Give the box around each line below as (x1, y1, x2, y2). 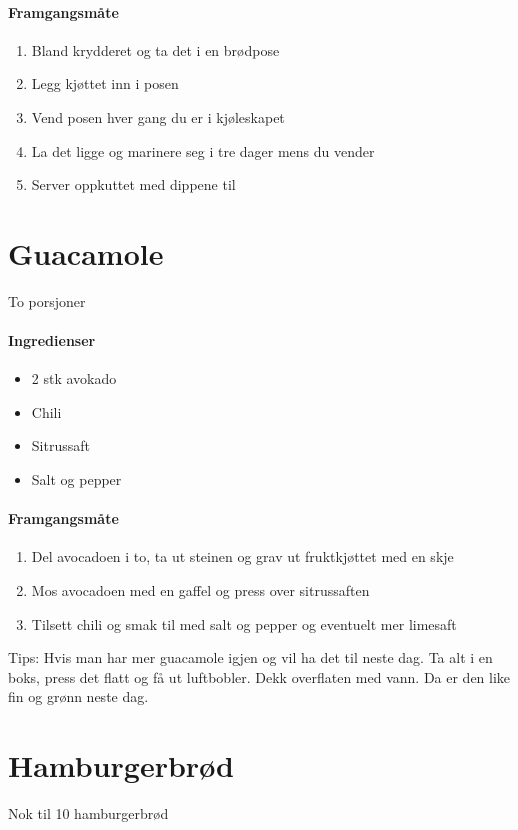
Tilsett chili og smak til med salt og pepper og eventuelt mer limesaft (31, 613, 457, 634)
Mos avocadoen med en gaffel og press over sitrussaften (31, 580, 370, 601)
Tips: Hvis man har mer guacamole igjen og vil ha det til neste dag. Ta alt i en (8, 647, 493, 668)
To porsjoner (8, 290, 86, 311)
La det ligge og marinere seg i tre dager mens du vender (31, 140, 375, 161)
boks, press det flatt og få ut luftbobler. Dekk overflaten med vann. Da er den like (8, 666, 511, 687)
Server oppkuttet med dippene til (31, 174, 236, 195)
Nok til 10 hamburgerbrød (8, 803, 169, 824)
